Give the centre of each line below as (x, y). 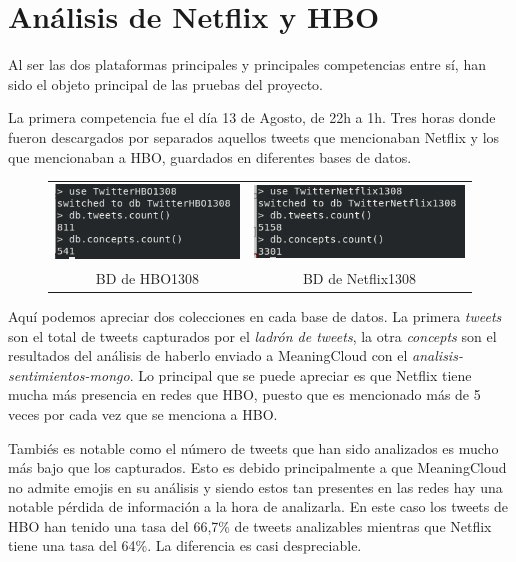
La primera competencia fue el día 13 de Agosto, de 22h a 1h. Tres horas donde (252, 117)
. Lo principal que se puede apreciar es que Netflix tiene (300, 374)
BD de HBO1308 (147, 277)
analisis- (437, 355)
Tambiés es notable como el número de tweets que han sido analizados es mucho (253, 447)
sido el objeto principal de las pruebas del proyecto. (165, 83)
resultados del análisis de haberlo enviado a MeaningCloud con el (208, 355)
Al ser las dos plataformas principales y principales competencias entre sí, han (247, 64)
